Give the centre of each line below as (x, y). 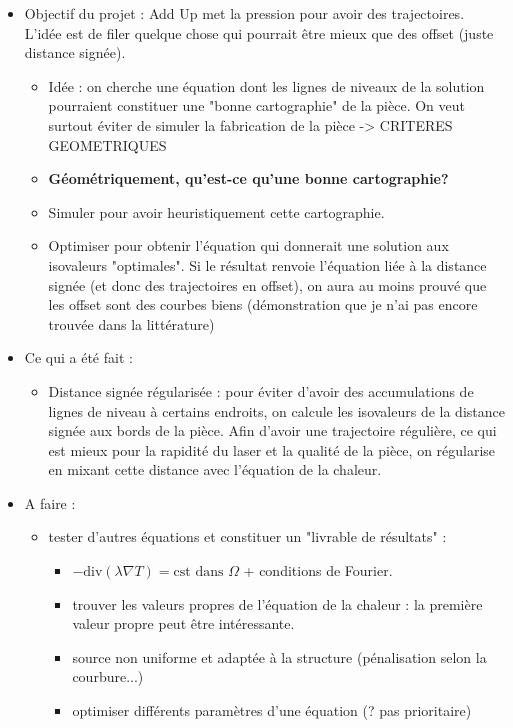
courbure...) (108, 676)
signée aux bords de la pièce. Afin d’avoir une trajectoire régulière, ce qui (272, 430)
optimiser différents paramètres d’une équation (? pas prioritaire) (272, 710)
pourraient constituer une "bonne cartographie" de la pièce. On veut (256, 105)
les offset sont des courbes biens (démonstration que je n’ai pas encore (263, 304)
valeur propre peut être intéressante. (183, 623)
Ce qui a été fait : (78, 357)
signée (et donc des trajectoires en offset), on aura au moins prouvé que (267, 284)
